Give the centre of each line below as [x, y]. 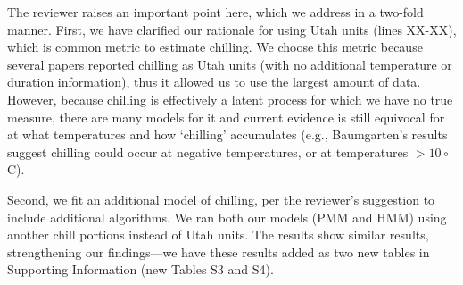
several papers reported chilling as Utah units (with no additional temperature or [230, 64]
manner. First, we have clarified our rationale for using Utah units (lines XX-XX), [232, 29]
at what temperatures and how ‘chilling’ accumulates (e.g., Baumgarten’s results [227, 134]
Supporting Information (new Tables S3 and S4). [141, 269]
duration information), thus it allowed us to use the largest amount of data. [214, 82]
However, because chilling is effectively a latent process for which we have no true [230, 99]
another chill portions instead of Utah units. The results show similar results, [218, 235]
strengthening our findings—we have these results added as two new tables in [219, 251]
